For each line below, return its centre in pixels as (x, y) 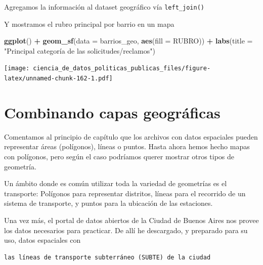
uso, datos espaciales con (42, 240)
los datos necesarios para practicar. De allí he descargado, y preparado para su (126, 230)
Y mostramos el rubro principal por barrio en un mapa (89, 24)
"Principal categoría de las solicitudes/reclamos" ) (80, 50)
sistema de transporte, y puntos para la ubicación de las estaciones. (108, 203)
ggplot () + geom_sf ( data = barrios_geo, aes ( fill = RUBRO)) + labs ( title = (128, 41)
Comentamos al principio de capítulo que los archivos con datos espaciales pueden (131, 136)
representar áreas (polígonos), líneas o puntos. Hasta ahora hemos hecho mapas (127, 146)
